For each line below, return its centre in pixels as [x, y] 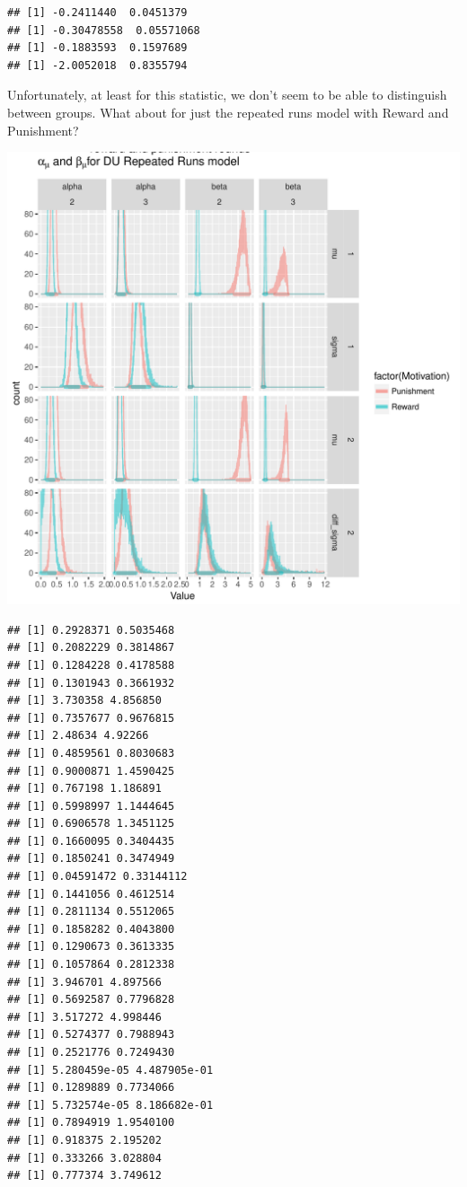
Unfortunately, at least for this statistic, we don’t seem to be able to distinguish [227, 95]
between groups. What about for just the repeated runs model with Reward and [228, 112]
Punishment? [43, 130]
